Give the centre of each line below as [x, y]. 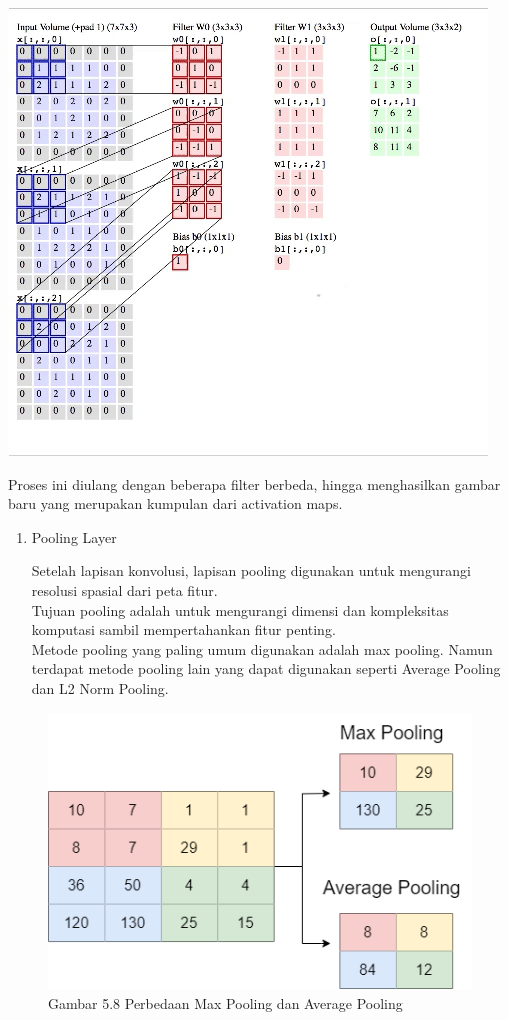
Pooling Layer [74, 536]
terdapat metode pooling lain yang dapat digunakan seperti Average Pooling [266, 668]
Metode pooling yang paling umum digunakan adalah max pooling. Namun [262, 648]
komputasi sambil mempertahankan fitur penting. [183, 629]
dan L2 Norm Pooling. [100, 687]
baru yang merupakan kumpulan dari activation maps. [175, 503]
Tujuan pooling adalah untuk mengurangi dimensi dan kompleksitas [240, 609]
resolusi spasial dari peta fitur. [124, 589]
